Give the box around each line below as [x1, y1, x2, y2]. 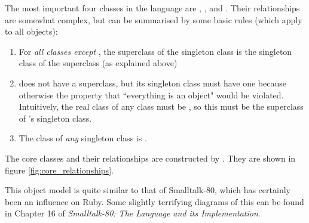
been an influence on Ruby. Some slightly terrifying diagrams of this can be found [5, 195, 304, 207]
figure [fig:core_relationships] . [5, 163, 114, 176]
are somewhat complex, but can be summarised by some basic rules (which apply [5, 13, 302, 26]
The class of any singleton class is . [19, 132, 147, 144]
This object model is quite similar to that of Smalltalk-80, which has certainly [5, 184, 290, 196]
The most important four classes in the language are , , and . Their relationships [5, 2, 300, 14]
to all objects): [5, 25, 58, 38]
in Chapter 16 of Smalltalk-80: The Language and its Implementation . [5, 207, 261, 219]
